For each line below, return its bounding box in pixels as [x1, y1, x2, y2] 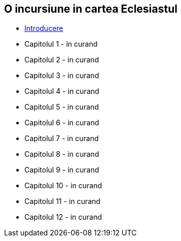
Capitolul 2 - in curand [24, 55, 99, 64]
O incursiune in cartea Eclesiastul [4, 3, 177, 15]
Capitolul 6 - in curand [24, 118, 99, 127]
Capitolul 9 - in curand [24, 165, 99, 175]
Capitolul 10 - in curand [24, 181, 102, 190]
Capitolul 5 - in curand [24, 102, 99, 112]
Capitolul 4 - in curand [24, 87, 100, 96]
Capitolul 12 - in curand [24, 213, 102, 222]
